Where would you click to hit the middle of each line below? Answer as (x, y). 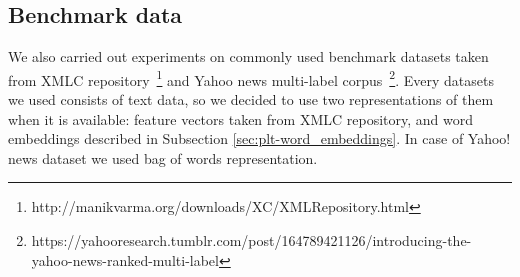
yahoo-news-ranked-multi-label (125, 259)
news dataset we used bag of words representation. (163, 157)
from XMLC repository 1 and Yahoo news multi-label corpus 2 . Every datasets (251, 78)
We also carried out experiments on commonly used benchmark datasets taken (248, 56)
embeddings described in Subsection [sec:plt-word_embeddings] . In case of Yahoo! (259, 138)
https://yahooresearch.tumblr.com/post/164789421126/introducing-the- (251, 240)
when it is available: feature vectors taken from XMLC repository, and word (240, 118)
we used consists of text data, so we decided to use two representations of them (251, 99)
